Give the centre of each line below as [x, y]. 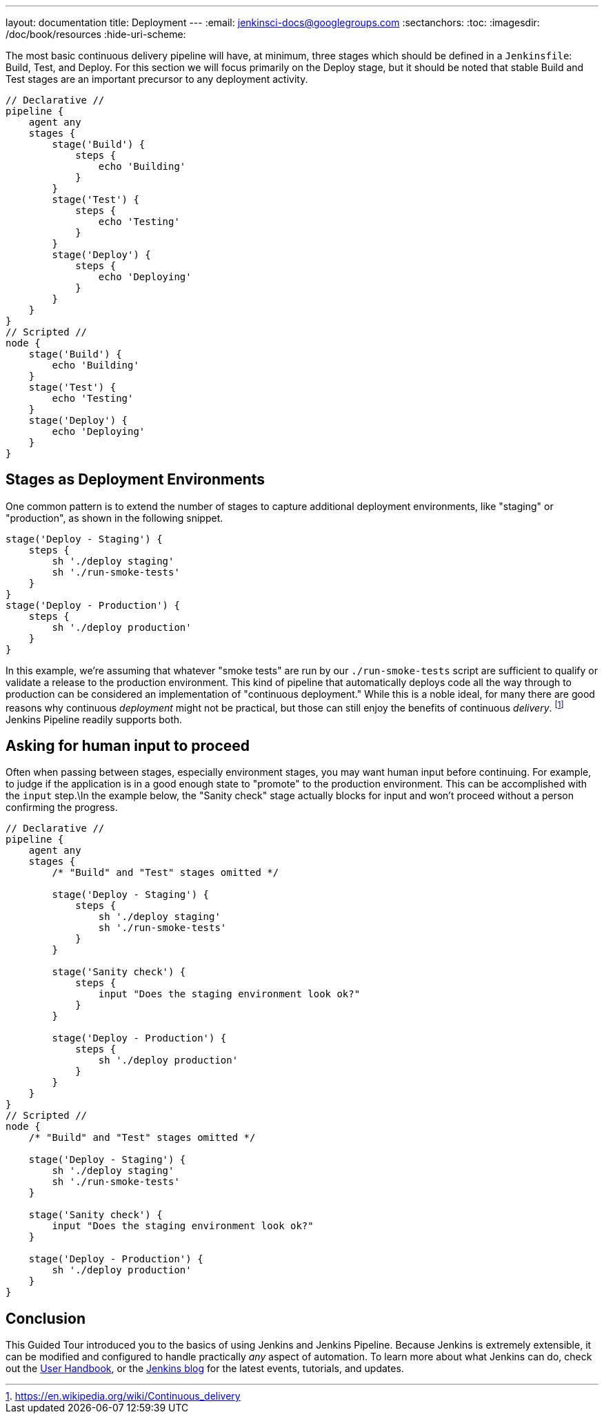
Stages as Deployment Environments [135, 480]
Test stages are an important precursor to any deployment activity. [157, 79]
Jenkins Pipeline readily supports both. [94, 719]
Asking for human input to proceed [128, 745]
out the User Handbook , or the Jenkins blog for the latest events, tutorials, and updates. [205, 1369]
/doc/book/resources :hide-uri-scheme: [96, 34]
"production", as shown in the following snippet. [114, 518]
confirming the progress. [62, 808]
